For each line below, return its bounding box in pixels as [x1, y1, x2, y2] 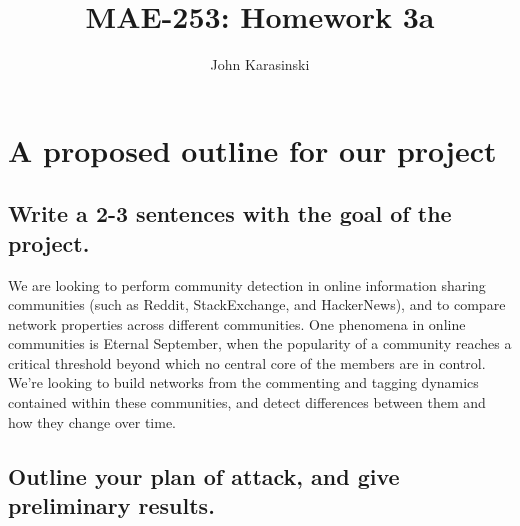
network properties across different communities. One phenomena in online [8, 313, 466, 334]
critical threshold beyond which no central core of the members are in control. [8, 352, 486, 373]
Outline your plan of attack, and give [8, 460, 400, 491]
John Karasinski [210, 54, 310, 75]
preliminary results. [8, 490, 215, 521]
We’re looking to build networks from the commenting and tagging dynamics [8, 372, 479, 393]
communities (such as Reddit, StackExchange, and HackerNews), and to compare [8, 294, 506, 315]
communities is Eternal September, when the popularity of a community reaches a [8, 333, 512, 354]
